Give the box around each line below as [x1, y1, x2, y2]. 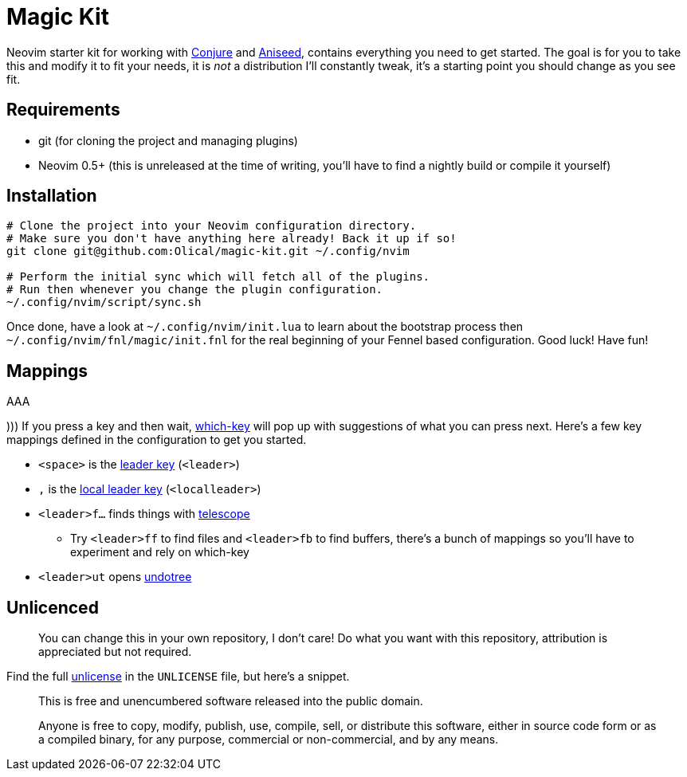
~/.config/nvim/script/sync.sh [6, 296, 202, 309]
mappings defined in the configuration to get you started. [6, 433, 307, 447]
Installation [6, 186, 97, 206]
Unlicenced [6, 597, 99, 618]
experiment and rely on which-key [70, 545, 249, 559]
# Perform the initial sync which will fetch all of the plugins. [6, 270, 430, 284]
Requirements [6, 100, 120, 120]
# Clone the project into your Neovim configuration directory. [6, 219, 417, 233]
